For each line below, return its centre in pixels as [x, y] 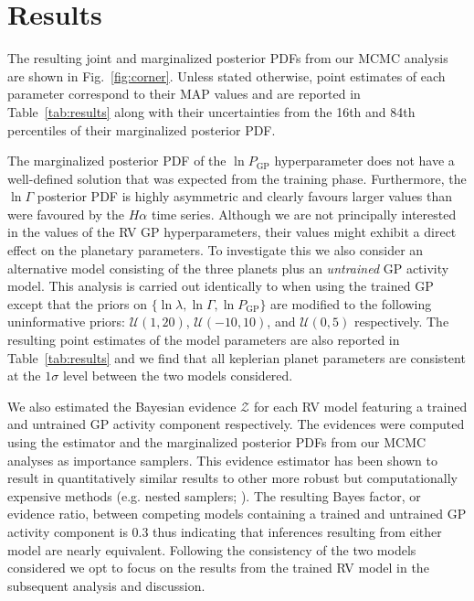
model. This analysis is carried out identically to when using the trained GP [221, 286]
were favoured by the [66, 214]
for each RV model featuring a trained [360, 406]
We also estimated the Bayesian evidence [122, 406]
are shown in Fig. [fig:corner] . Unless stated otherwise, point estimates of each [226, 75]
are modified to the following [351, 303]
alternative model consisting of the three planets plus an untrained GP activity [228, 268]
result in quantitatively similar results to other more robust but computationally [232, 478]
